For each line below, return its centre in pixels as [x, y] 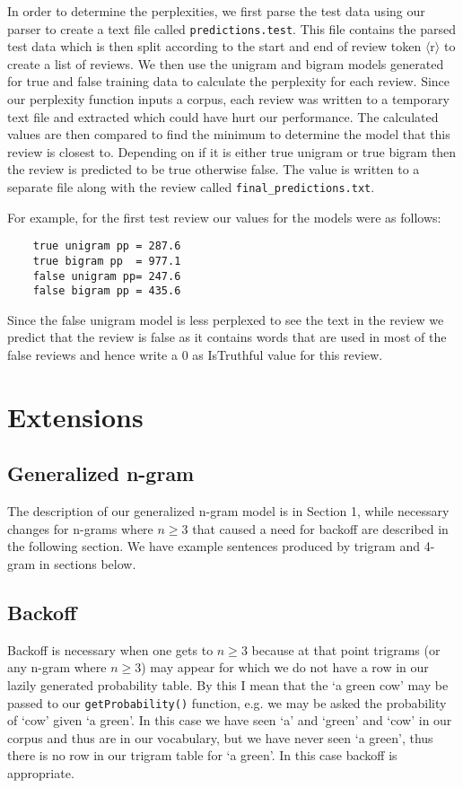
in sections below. [87, 564]
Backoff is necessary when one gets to [110, 649]
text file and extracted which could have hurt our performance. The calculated [223, 116]
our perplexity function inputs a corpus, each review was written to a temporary [228, 99]
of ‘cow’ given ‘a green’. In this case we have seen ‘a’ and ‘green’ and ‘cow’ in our [230, 720]
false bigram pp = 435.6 [107, 291]
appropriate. [41, 773]
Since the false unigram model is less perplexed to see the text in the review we [226, 319]
